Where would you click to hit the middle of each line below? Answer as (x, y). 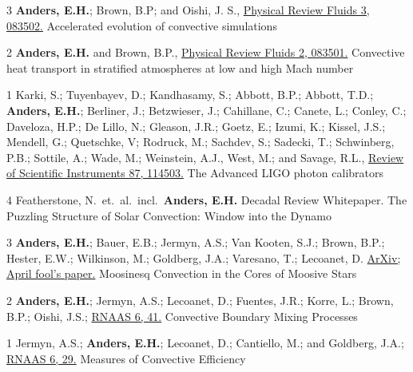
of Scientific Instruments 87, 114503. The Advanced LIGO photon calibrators (195, 173)
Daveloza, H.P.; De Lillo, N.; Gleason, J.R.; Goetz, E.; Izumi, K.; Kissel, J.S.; (196, 126)
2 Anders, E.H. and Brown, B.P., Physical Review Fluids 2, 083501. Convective (206, 52)
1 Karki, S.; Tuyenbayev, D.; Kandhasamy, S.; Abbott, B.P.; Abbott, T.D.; (190, 95)
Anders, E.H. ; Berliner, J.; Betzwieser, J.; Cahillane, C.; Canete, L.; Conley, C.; (206, 110)
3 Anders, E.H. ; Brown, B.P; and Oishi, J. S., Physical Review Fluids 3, (188, 10)
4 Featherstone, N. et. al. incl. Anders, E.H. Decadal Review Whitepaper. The (207, 199)
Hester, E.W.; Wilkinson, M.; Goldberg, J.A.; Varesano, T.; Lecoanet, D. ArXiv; (204, 257)
